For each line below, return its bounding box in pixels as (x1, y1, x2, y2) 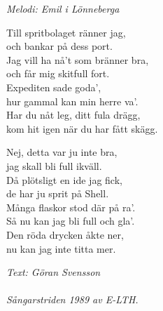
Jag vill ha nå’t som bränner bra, (6, 52, 149, 67)
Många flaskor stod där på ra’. (6, 199, 136, 214)
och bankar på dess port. (6, 39, 113, 53)
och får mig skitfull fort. (6, 66, 110, 81)
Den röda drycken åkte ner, (6, 227, 124, 241)
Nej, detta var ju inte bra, (6, 145, 118, 159)
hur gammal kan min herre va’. (6, 93, 139, 108)
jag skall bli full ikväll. (6, 158, 102, 173)
